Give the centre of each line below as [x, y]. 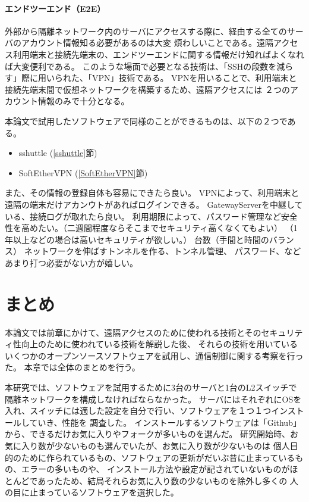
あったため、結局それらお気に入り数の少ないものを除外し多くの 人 [168, 480]
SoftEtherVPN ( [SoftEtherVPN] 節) [83, 172]
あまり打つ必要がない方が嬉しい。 [71, 262]
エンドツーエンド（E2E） [55, 8]
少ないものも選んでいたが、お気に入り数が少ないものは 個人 [172, 445]
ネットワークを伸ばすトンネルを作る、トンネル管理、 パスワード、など [163, 251]
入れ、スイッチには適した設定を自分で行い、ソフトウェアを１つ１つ [138, 411]
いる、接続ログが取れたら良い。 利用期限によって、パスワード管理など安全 [151, 216]
